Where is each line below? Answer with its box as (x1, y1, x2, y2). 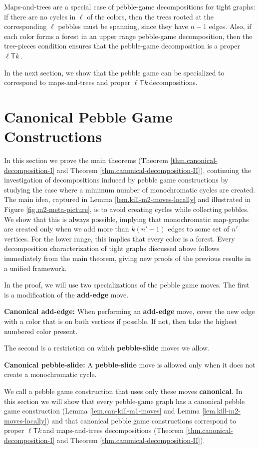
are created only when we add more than (4, 223, 129, 234)
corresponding (4, 21, 47, 31)
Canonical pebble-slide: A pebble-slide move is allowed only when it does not (4, 359, 256, 369)
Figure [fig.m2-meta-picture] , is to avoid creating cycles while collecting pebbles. (4, 204, 249, 214)
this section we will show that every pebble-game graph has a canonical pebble (4, 395, 245, 406)
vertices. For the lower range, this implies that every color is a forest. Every (4, 233, 235, 243)
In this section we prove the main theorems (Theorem (4, 155, 168, 165)
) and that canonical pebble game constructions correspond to (46, 415, 237, 425)
